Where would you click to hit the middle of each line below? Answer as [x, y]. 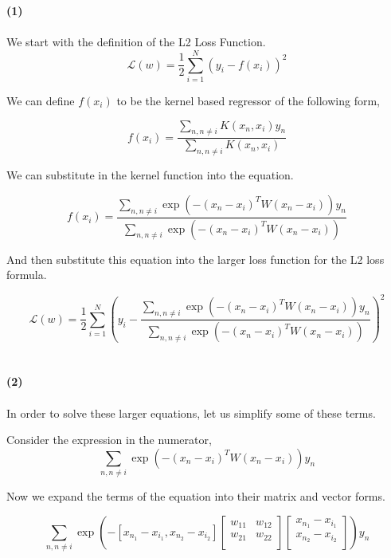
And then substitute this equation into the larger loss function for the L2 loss [195, 259]
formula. [27, 275]
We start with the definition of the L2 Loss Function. [136, 42]
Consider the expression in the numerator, [109, 440]
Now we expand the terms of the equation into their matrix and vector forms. [196, 496]
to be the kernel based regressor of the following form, [248, 100]
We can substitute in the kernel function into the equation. [150, 175]
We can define [41, 100]
